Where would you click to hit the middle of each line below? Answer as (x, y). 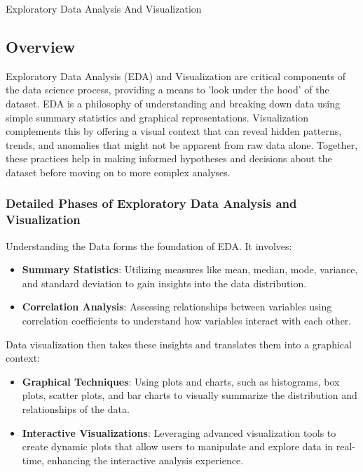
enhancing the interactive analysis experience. (145, 460)
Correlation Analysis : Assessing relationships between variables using (177, 307)
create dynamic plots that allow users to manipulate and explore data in (178, 446)
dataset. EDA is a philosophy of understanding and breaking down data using (173, 103)
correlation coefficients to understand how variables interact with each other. (187, 321)
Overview (41, 46)
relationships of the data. (76, 409)
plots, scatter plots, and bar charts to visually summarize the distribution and (190, 395)
